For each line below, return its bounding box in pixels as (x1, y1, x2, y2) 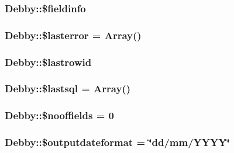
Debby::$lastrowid (5, 54, 92, 69)
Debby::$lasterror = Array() (5, 27, 142, 42)
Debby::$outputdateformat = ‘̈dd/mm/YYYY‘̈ (5, 135, 230, 149)
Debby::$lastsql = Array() (5, 81, 130, 96)
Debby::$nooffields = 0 (5, 108, 114, 123)
